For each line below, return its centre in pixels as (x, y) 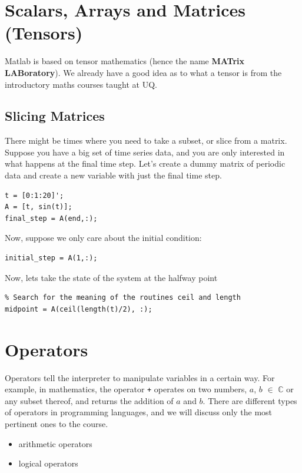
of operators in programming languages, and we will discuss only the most (139, 412)
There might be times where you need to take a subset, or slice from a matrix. (146, 140)
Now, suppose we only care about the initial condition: (103, 238)
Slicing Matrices (55, 116)
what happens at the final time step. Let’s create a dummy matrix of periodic (145, 163)
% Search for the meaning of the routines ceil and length (123, 298)
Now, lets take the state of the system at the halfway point (111, 277)
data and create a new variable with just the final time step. (113, 175)
